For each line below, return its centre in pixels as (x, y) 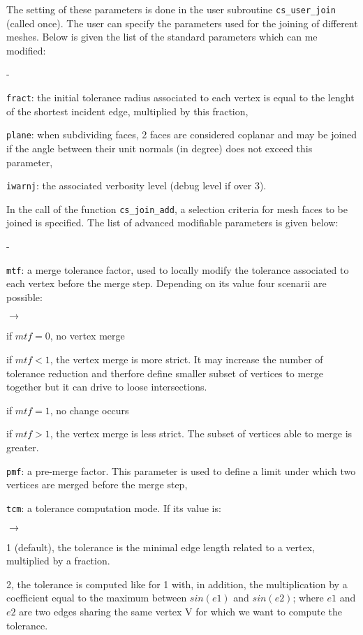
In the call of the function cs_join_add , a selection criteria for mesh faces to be (177, 209)
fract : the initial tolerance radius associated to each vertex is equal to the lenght (180, 97)
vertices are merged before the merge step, (97, 484)
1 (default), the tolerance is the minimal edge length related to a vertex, (161, 547)
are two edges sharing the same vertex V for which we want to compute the (180, 611)
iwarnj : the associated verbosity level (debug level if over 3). (136, 185)
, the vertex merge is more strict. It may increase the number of (186, 359)
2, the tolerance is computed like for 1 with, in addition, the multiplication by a (177, 584)
